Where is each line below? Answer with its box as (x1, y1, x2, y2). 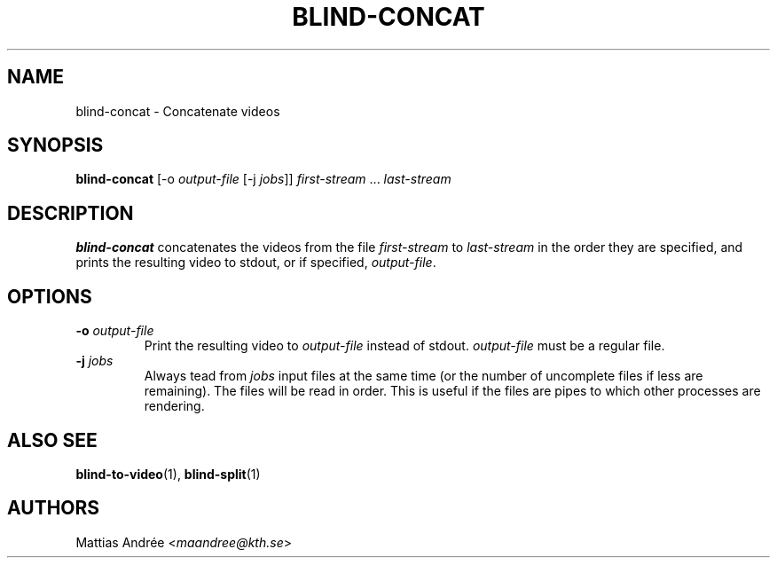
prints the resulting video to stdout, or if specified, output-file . (75, 255, 436, 271)
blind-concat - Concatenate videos (75, 103, 280, 119)
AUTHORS (7, 497, 100, 520)
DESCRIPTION (7, 201, 134, 224)
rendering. (144, 398, 205, 414)
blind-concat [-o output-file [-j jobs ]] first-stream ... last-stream (75, 171, 451, 187)
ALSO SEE (7, 428, 98, 451)
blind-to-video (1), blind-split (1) (75, 466, 261, 482)
